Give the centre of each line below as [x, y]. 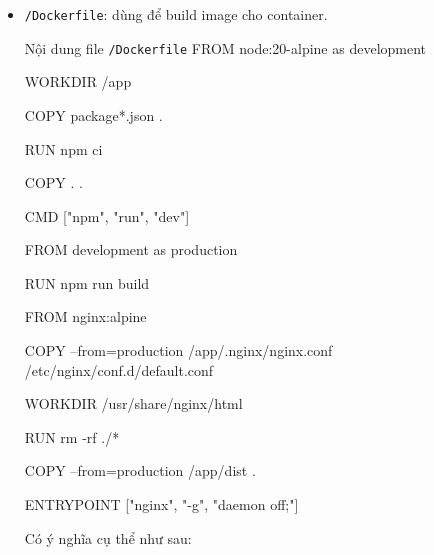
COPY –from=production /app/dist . [140, 470]
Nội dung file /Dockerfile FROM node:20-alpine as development [225, 47]
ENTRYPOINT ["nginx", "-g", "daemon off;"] [161, 504]
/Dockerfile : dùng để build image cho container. [176, 14]
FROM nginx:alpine [85, 316]
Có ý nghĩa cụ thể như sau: [108, 537]
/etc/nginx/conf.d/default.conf [119, 369]
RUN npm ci [63, 148]
